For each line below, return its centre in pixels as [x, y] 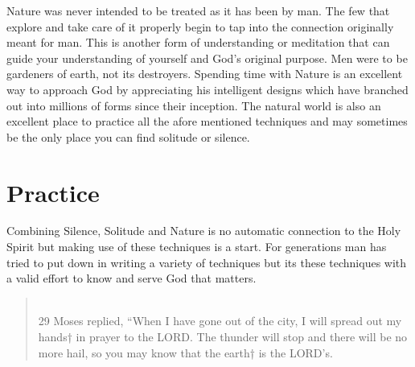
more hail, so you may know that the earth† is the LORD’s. [185, 352]
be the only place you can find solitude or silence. [128, 136]
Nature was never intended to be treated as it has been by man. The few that [198, 10]
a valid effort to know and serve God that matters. [131, 278]
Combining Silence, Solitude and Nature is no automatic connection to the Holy [204, 231]
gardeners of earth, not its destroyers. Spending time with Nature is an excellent [205, 74]
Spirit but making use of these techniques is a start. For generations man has [197, 247]
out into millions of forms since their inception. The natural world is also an [194, 105]
